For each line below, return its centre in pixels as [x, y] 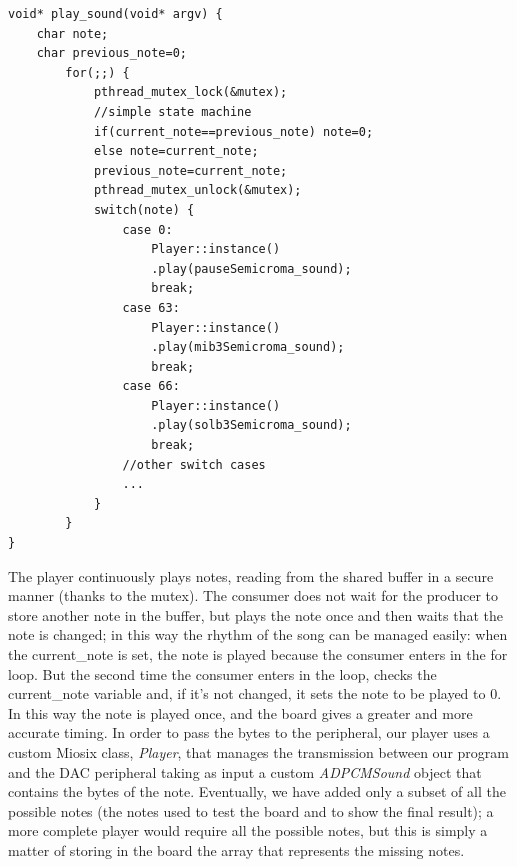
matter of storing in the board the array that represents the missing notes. [236, 849]
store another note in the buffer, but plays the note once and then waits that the [256, 614]
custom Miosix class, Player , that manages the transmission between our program [258, 751]
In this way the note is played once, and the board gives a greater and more [240, 712]
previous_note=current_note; [190, 170]
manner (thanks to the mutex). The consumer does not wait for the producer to [253, 595]
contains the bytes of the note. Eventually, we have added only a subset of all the [257, 791]
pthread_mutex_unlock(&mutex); [197, 190]
